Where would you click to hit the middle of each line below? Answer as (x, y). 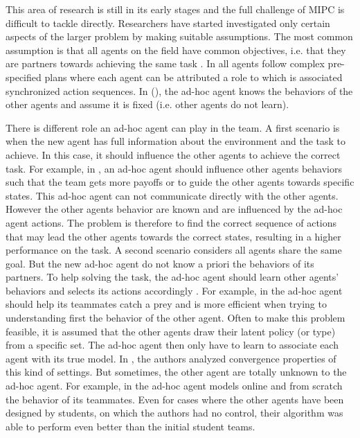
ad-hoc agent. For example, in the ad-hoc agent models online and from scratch (174, 386)
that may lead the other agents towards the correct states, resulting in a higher (173, 236)
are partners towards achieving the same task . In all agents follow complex (165, 63)
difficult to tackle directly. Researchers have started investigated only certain (168, 23)
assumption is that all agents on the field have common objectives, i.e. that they (176, 50)
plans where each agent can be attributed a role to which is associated (193, 77)
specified (24, 77)
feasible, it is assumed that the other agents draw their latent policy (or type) (171, 331)
